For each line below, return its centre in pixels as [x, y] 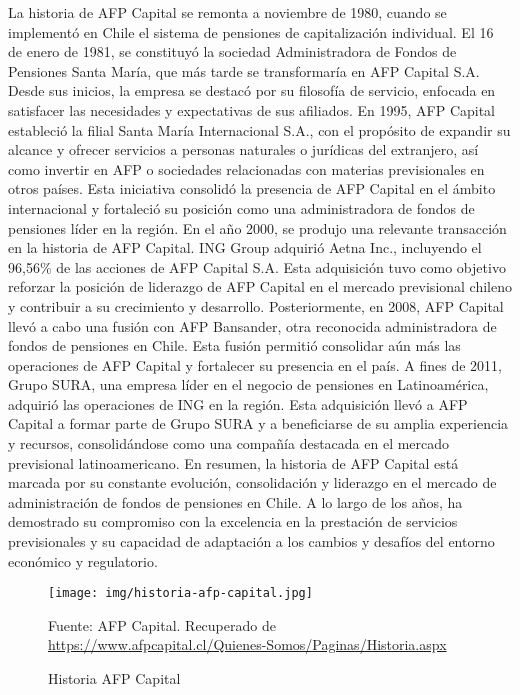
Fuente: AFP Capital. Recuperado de [162, 624]
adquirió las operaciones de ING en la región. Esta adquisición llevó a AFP [238, 403]
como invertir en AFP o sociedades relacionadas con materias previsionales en [246, 168]
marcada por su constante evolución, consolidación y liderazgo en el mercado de [252, 482]
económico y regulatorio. [83, 560]
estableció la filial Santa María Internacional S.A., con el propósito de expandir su [259, 129]
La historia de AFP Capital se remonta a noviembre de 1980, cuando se [227, 12]
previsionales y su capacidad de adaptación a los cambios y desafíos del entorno [251, 541]
